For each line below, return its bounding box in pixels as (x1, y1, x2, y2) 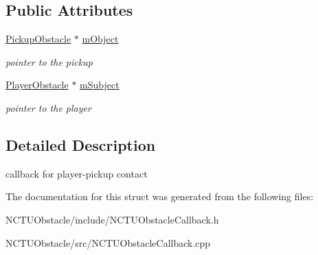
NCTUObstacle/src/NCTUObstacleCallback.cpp (5, 235, 211, 250)
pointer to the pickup (5, 54, 93, 69)
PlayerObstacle (5, 77, 69, 92)
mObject (82, 32, 119, 46)
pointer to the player (5, 100, 91, 114)
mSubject (80, 77, 120, 92)
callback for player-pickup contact (5, 166, 148, 180)
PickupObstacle (5, 32, 71, 46)
